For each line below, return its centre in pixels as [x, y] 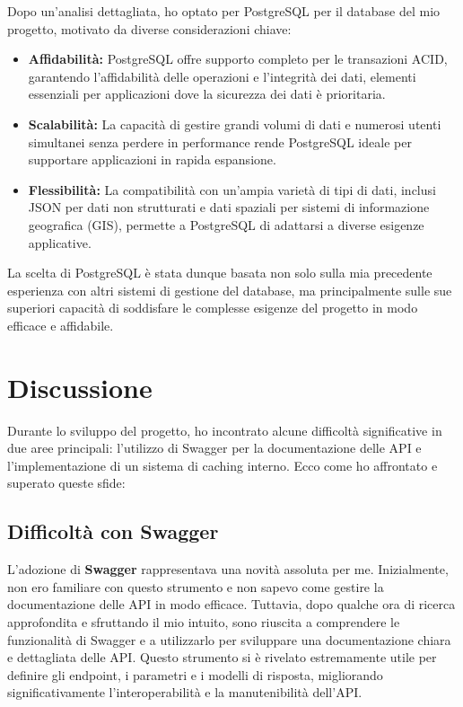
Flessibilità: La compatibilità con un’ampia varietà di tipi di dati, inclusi [232, 189]
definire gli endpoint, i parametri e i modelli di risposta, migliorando [195, 674]
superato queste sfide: [66, 483]
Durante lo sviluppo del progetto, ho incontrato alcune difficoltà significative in [225, 430]
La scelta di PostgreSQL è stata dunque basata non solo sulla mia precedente [220, 273]
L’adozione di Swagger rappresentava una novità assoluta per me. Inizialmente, [228, 569]
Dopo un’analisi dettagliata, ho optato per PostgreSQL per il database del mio [224, 11]
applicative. [60, 242]
